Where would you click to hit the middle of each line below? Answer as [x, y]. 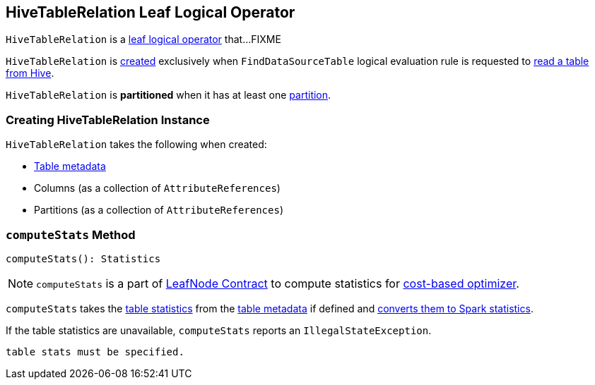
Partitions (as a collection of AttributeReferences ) [159, 210]
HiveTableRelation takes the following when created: [136, 145]
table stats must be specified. [95, 352]
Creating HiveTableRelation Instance [108, 120]
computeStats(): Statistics [83, 258]
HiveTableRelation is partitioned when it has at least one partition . [169, 95]
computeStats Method [71, 234]
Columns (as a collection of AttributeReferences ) [157, 188]
